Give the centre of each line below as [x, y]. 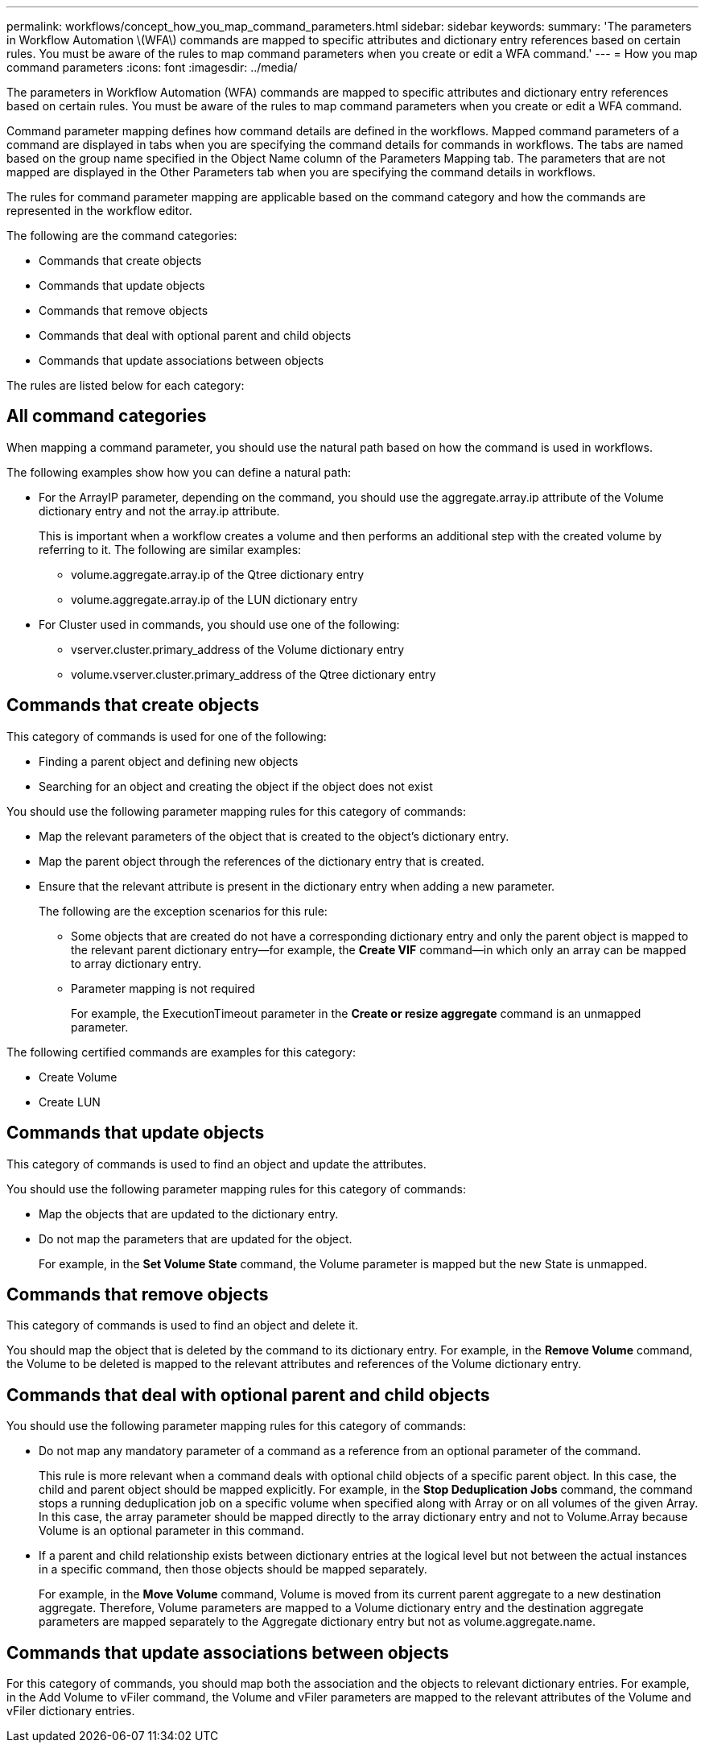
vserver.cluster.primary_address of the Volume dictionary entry [238, 649]
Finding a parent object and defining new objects [169, 761]
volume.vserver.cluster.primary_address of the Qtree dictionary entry [254, 674]
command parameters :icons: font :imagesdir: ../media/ [152, 67]
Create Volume [78, 1077]
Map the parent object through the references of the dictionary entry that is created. [262, 861]
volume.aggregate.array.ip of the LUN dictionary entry [214, 599]
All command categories [107, 416]
